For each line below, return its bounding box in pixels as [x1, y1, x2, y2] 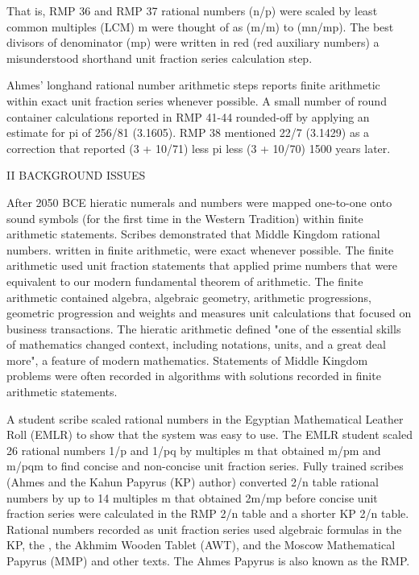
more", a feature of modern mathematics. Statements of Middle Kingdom [6, 351, 368, 368]
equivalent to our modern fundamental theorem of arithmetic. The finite [6, 272, 363, 289]
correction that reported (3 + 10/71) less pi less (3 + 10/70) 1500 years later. [6, 139, 391, 156]
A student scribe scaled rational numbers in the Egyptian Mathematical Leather [6, 410, 404, 427]
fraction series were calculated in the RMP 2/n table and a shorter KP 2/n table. [6, 505, 409, 522]
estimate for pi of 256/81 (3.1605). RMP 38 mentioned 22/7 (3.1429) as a [6, 124, 370, 141]
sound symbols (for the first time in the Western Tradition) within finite [6, 209, 363, 226]
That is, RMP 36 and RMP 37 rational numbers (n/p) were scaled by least [6, 2, 378, 19]
